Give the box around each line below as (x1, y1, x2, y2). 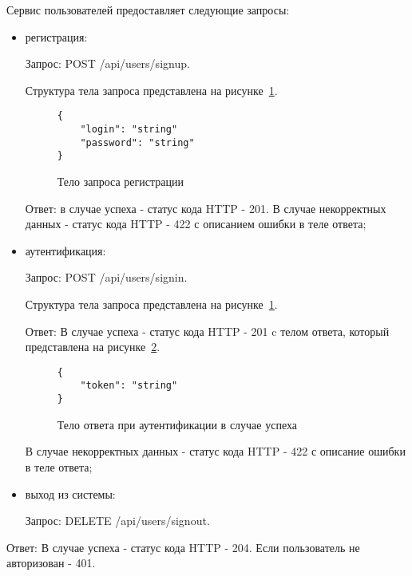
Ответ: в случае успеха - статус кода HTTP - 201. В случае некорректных (25, 199, 386, 216)
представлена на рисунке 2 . (25, 338, 160, 355)
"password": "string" (80, 136, 195, 148)
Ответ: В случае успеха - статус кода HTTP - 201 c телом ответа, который (25, 322, 390, 339)
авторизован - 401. (6, 554, 96, 571)
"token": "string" (80, 380, 178, 392)
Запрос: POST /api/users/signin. (25, 269, 188, 286)
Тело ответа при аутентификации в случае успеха (57, 416, 297, 432)
